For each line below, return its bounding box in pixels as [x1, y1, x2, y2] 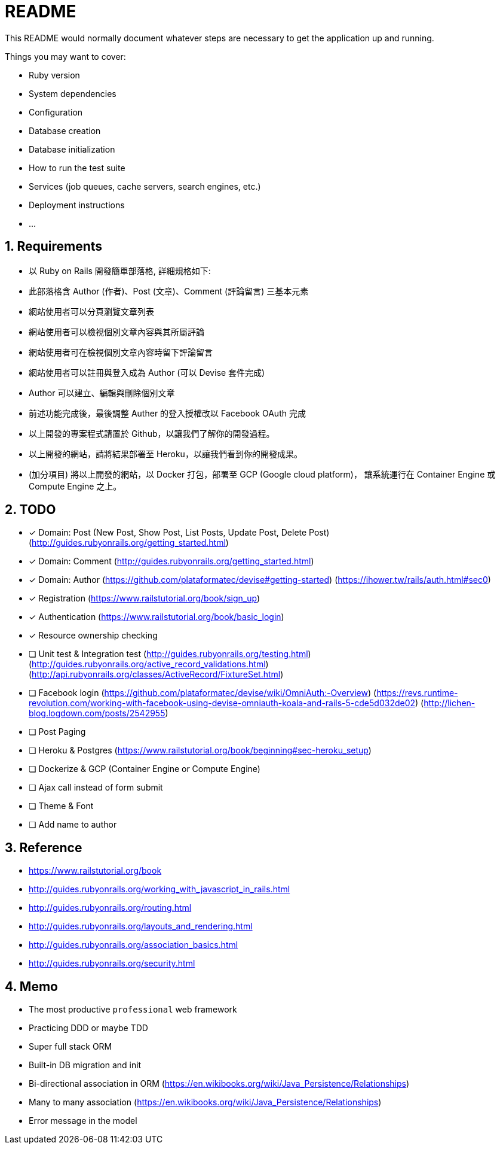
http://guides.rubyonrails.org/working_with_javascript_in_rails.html [29, 884, 290, 895]
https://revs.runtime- [376, 688, 458, 698]
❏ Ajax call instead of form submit [29, 782, 163, 793]
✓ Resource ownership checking [29, 630, 158, 641]
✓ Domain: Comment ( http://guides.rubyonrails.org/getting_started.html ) [29, 556, 314, 567]
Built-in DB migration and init [29, 1060, 142, 1071]
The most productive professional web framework [29, 1004, 237, 1015]
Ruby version [29, 69, 80, 80]
